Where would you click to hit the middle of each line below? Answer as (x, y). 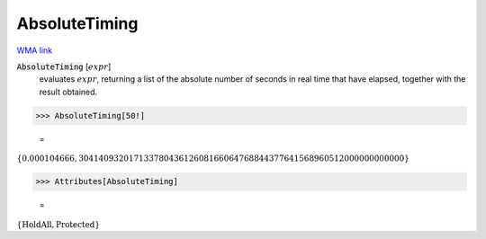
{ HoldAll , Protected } (58, 224)
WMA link (35, 50)
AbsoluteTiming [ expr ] (64, 66)
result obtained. (68, 92)
